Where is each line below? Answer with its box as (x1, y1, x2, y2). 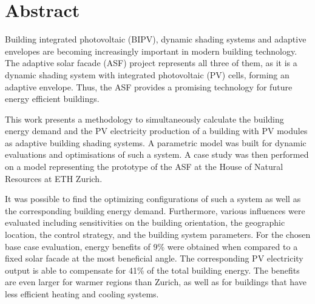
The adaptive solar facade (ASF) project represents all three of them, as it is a (5, 56, 297, 69)
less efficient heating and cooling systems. (5, 288, 159, 300)
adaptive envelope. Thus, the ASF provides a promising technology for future (5, 80, 293, 93)
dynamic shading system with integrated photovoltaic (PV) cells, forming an (5, 68, 290, 81)
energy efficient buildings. (5, 92, 100, 105)
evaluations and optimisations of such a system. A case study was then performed (5, 148, 309, 161)
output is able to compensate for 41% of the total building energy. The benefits (5, 263, 300, 276)
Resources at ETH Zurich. (5, 172, 103, 184)
